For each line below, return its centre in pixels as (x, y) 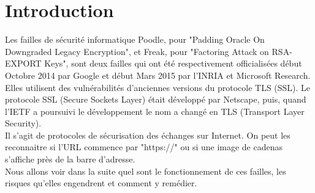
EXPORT (23, 63)
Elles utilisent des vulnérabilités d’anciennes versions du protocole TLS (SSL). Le (158, 87)
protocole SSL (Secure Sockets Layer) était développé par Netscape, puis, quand (156, 99)
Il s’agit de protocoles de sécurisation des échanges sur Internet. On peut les (148, 135)
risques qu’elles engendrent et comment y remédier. (101, 183)
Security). (23, 123)
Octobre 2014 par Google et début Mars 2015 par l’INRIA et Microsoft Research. (158, 75)
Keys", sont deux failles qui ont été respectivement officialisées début (173, 63)
